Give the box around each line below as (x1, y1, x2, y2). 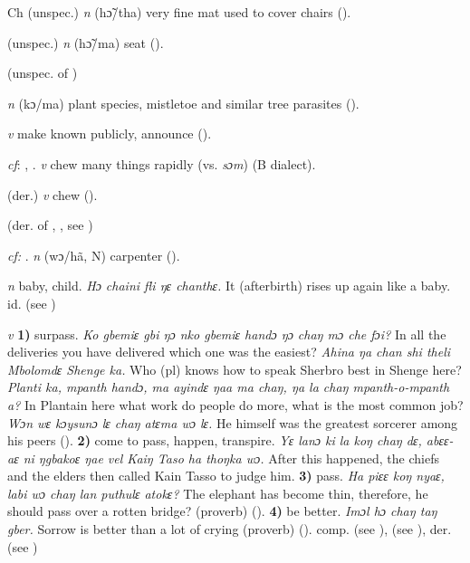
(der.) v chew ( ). (7, 185, 98, 204)
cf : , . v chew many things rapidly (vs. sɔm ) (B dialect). (7, 154, 316, 173)
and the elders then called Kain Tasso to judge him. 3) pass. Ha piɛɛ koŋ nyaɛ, (7, 466, 445, 485)
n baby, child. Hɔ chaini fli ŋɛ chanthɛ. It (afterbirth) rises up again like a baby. (7, 276, 451, 295)
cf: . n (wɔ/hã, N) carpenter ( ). (7, 245, 180, 264)
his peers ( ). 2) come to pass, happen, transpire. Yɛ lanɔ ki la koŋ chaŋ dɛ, (7, 431, 422, 450)
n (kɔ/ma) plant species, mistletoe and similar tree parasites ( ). (7, 93, 360, 112)
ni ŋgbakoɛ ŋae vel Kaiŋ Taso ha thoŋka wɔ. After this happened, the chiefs (23, 448, 439, 467)
